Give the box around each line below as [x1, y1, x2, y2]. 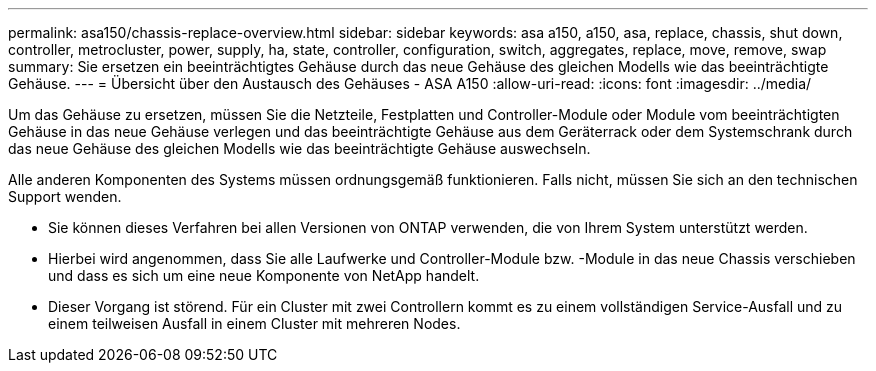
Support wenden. [8, 188, 122, 205]
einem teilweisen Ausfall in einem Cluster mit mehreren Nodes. [48, 315, 461, 332]
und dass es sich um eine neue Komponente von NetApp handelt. [48, 267, 480, 284]
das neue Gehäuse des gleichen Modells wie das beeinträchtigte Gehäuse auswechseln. [8, 140, 591, 157]
